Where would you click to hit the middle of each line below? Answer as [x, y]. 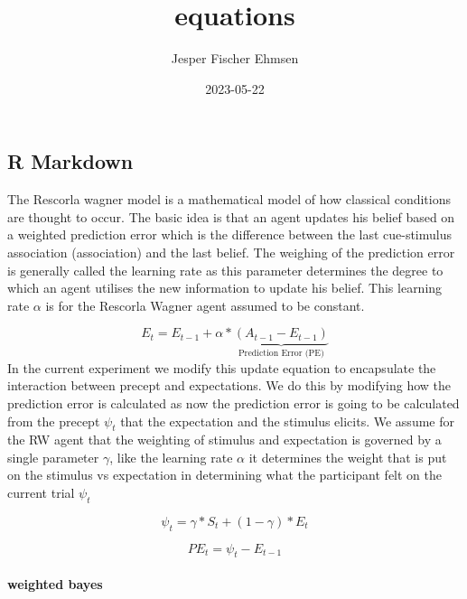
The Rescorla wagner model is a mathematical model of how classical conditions [229, 199]
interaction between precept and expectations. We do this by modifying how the [229, 385]
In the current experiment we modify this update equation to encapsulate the [222, 367]
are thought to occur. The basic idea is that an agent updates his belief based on [231, 216]
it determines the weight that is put [348, 457]
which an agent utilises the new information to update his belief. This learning [225, 288]
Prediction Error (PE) [281, 354]
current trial [41, 493]
